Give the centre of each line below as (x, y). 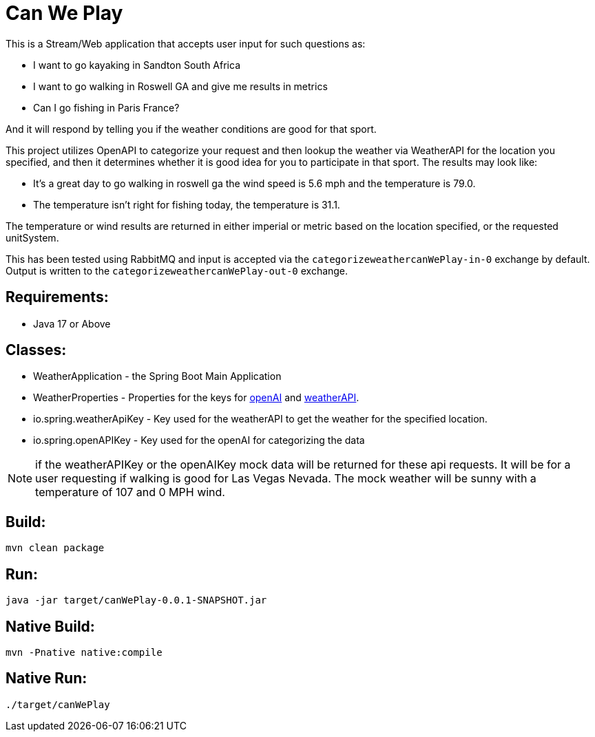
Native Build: (50, 626)
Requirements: (57, 297)
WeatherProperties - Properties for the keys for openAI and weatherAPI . (196, 398)
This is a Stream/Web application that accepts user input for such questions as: (186, 43)
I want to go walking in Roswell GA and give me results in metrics (180, 86)
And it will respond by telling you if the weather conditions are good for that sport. (191, 129)
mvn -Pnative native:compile (84, 652)
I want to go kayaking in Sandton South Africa (137, 65)
